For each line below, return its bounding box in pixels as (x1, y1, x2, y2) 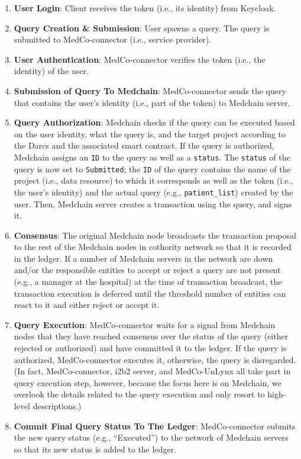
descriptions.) (33, 400, 82, 412)
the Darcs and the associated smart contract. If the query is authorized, (14, 139, 274, 152)
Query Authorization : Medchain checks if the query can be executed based (14, 116, 295, 129)
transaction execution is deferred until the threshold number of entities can (14, 287, 286, 299)
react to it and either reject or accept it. (14, 298, 160, 311)
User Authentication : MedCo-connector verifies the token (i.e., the (14, 53, 266, 65)
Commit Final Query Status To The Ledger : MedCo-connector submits (14, 419, 296, 432)
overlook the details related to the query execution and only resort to (14, 388, 265, 400)
